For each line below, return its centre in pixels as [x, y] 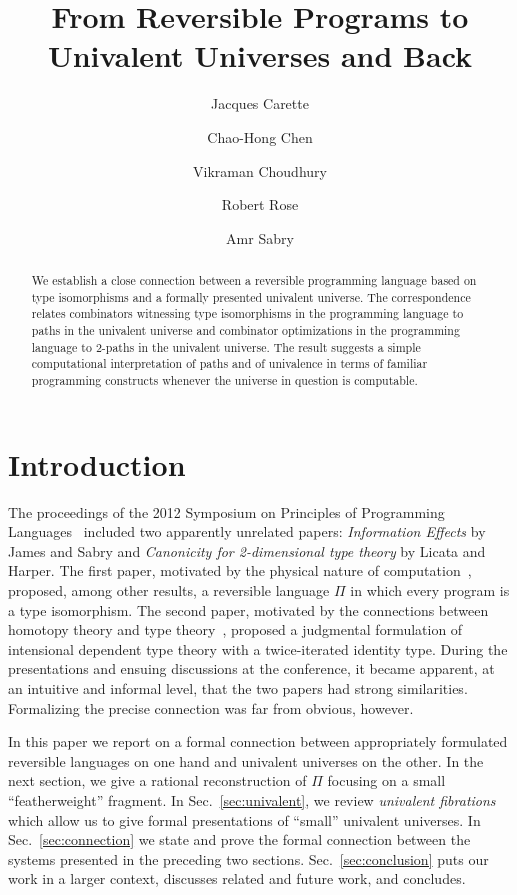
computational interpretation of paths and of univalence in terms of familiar [229, 363]
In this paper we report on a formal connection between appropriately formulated [258, 741]
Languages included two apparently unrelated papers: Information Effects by [247, 531]
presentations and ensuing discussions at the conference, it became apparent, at [251, 668]
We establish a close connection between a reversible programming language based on [254, 280]
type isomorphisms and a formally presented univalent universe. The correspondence [251, 296]
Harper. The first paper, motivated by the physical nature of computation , [240, 570]
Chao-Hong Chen [260, 136]
